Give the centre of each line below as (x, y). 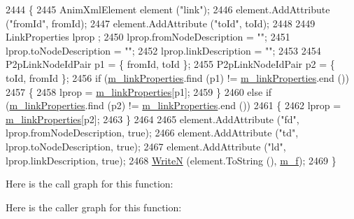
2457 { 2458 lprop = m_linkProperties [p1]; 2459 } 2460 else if (139, 91)
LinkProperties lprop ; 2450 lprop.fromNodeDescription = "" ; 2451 (148, 37)
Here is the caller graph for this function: (94, 207)
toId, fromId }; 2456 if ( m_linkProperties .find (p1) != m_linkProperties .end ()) (177, 77)
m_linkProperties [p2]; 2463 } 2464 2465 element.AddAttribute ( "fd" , (153, 119)
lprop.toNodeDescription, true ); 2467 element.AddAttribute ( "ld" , (146, 146)
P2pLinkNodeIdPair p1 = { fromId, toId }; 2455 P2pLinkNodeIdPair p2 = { (170, 64)
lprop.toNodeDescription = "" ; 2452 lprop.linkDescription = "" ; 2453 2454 (163, 50)
